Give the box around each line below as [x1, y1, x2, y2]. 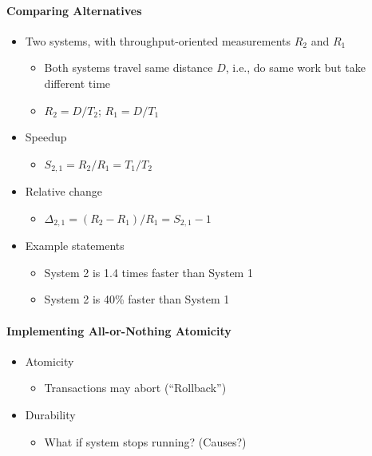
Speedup [25, 129, 67, 145]
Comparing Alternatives [6, 2, 142, 18]
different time [44, 74, 111, 91]
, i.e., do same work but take [225, 59, 366, 76]
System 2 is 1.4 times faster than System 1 [44, 264, 253, 280]
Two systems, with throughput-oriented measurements [25, 32, 291, 49]
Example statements [25, 237, 125, 254]
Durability [25, 406, 76, 423]
